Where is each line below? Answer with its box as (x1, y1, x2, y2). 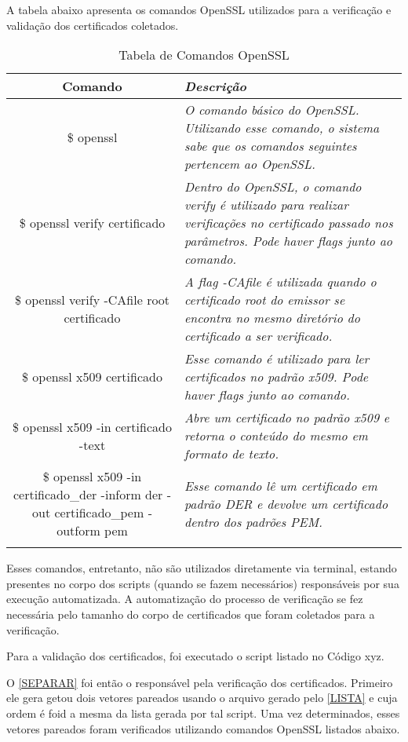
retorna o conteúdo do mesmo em (184, 426, 368, 445)
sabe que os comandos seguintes (184, 137, 357, 155)
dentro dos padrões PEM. (184, 512, 322, 531)
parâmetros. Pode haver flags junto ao (184, 232, 393, 250)
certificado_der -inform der (13, 485, 163, 504)
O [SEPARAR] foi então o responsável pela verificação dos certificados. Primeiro (6, 674, 393, 690)
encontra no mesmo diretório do (184, 309, 360, 327)
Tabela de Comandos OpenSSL (118, 46, 290, 64)
